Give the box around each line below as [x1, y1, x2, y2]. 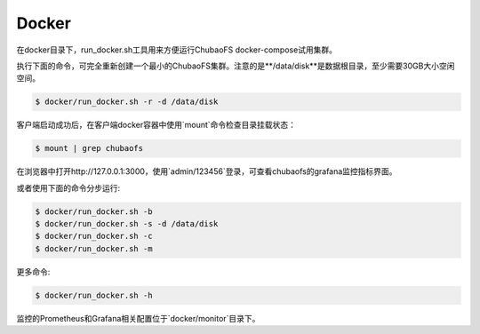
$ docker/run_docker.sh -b [35, 206, 153, 217]
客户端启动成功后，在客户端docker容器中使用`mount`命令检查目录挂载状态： [16, 120, 297, 131]
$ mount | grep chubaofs [35, 143, 144, 154]
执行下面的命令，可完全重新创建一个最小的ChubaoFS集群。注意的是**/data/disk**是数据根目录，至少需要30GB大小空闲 [16, 60, 455, 71]
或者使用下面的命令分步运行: [16, 182, 121, 193]
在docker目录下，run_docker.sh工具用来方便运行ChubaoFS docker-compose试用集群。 [16, 44, 338, 55]
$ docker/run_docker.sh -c [35, 231, 153, 242]
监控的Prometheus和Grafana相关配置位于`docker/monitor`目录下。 [16, 313, 260, 323]
